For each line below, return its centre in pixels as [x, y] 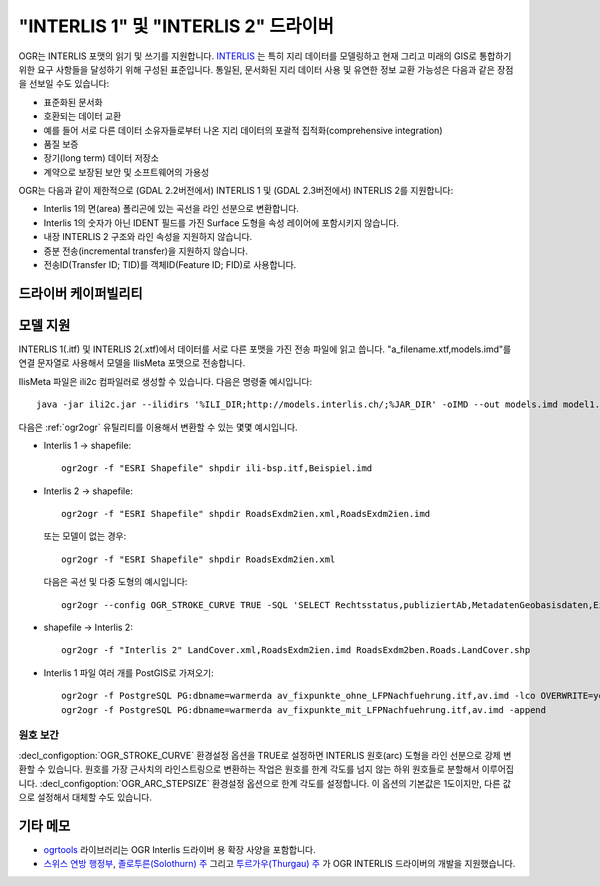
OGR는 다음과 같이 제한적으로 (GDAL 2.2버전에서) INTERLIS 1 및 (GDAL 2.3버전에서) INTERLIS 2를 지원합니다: [236, 191]
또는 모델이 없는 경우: [85, 536]
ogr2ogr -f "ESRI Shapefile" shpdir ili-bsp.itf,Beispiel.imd [217, 468]
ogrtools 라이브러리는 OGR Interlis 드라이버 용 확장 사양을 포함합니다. [179, 849]
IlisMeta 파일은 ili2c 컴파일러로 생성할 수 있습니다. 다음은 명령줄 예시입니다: [165, 381]
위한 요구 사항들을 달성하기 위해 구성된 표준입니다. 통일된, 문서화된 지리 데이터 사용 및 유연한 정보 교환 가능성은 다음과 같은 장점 [266, 69]
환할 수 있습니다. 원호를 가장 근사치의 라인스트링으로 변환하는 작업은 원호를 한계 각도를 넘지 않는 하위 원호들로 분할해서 [249, 769]
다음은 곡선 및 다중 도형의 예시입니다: [115, 582]
